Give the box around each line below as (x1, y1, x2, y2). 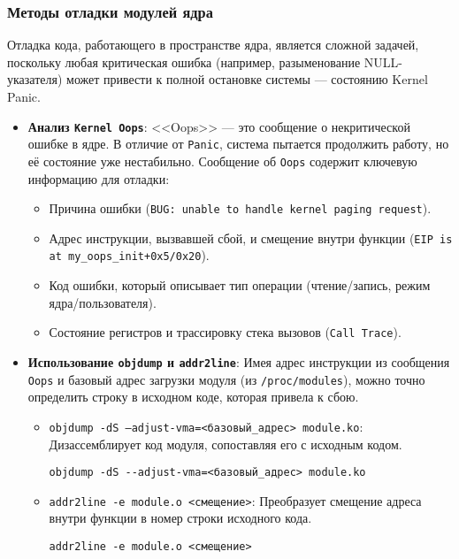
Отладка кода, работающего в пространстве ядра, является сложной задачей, (7, 35, 419, 54)
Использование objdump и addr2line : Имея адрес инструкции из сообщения (27, 352, 450, 371)
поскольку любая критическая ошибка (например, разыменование (7, 52, 361, 71)
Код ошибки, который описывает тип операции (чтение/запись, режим (49, 276, 431, 295)
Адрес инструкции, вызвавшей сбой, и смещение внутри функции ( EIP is (49, 228, 453, 247)
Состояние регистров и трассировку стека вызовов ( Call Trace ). (49, 323, 402, 341)
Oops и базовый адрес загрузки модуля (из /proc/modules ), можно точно (27, 370, 425, 388)
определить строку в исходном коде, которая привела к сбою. (27, 387, 359, 406)
